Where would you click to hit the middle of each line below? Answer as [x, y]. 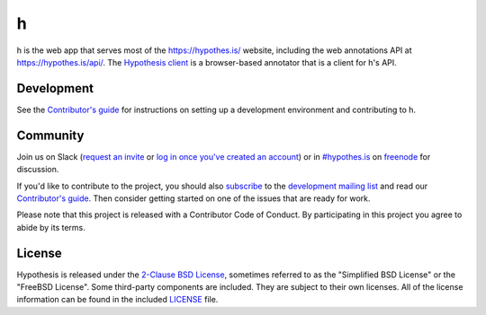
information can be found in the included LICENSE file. [117, 300]
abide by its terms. [51, 227]
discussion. [38, 170]
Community [50, 135]
